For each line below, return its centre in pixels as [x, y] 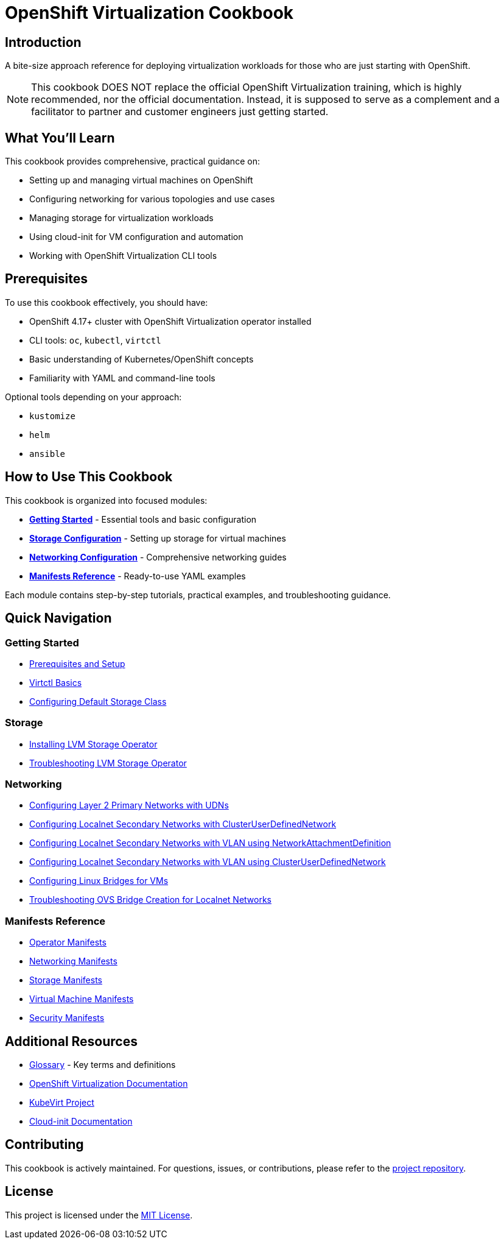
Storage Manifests [66, 980]
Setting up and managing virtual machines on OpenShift [141, 180]
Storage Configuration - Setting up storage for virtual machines [158, 538]
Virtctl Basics [56, 682]
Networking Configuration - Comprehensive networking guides [158, 557]
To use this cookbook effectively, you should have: [107, 302]
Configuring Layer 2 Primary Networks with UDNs [129, 805]
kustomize [52, 416]
